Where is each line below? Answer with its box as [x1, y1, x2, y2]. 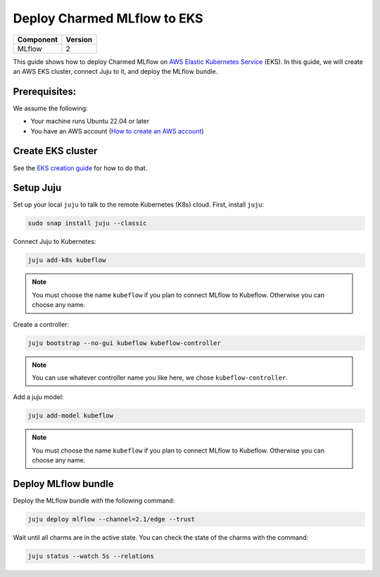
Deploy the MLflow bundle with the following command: [13, 496, 175, 505]
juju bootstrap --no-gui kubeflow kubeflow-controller [27, 339, 221, 347]
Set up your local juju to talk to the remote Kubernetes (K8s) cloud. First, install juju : [13, 200, 265, 209]
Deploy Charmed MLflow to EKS [13, 11, 203, 26]
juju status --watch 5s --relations [27, 552, 155, 560]
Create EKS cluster [13, 145, 98, 157]
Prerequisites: [13, 85, 77, 98]
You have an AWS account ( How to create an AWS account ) [30, 127, 204, 135]
